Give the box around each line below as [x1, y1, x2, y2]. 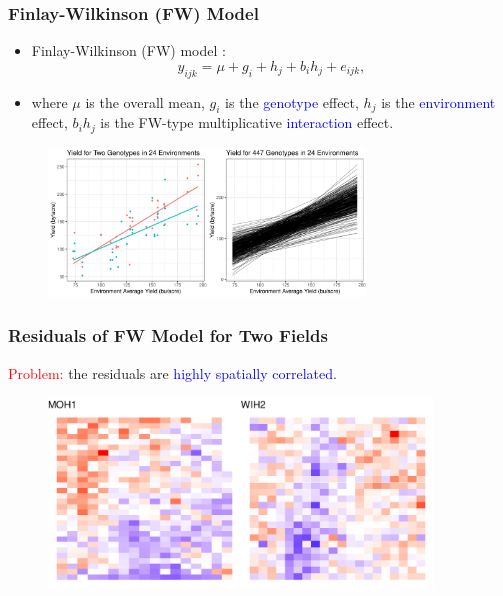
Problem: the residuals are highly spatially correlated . [8, 362, 337, 383]
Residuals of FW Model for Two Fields [8, 323, 328, 348]
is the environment [381, 91, 496, 112]
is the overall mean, [85, 91, 205, 112]
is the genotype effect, [225, 91, 359, 112]
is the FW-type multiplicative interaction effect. [100, 112, 394, 133]
